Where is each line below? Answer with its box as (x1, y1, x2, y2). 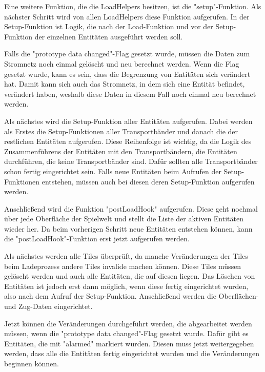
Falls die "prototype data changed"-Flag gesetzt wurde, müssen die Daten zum (4, 48, 250, 59)
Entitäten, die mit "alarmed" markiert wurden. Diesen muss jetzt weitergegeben (4, 338, 254, 348)
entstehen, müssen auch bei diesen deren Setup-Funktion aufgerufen (42, 176, 255, 187)
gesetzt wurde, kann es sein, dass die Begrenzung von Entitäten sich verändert (4, 68, 251, 79)
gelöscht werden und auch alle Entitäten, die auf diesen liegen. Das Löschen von (4, 271, 255, 281)
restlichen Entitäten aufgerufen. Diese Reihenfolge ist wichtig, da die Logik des (4, 136, 252, 147)
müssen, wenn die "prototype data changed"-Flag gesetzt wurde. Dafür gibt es (4, 328, 249, 339)
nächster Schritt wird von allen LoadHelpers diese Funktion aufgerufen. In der (4, 11, 250, 22)
